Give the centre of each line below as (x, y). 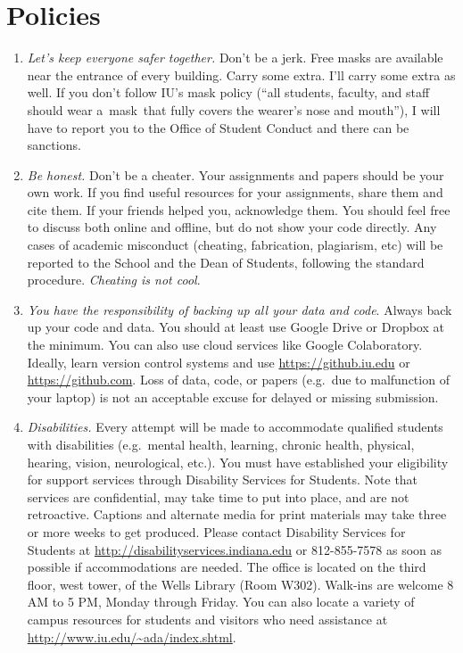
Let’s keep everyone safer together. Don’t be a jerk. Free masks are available (235, 58)
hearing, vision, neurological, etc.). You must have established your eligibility (238, 462)
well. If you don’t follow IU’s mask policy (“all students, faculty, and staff (228, 92)
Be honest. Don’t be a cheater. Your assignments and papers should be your (236, 174)
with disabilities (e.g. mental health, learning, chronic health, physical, (221, 444)
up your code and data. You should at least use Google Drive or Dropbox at (236, 327)
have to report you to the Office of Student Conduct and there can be (218, 127)
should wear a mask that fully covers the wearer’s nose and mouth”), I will (234, 109)
